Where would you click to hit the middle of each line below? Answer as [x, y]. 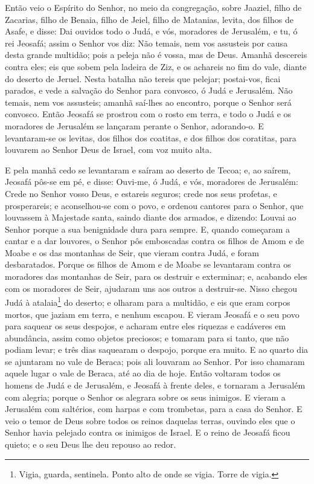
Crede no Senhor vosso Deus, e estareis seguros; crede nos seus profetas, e [141, 193]
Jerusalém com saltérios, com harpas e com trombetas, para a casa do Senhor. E [154, 409]
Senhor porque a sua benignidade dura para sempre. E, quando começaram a [147, 229]
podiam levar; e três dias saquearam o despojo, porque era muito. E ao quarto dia [157, 350]
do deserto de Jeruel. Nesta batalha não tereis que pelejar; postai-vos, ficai [143, 78]
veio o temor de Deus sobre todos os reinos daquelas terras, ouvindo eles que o [150, 420]
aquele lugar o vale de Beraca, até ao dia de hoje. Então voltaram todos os [143, 373]
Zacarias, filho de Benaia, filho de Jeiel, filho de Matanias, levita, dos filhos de [149, 19]
